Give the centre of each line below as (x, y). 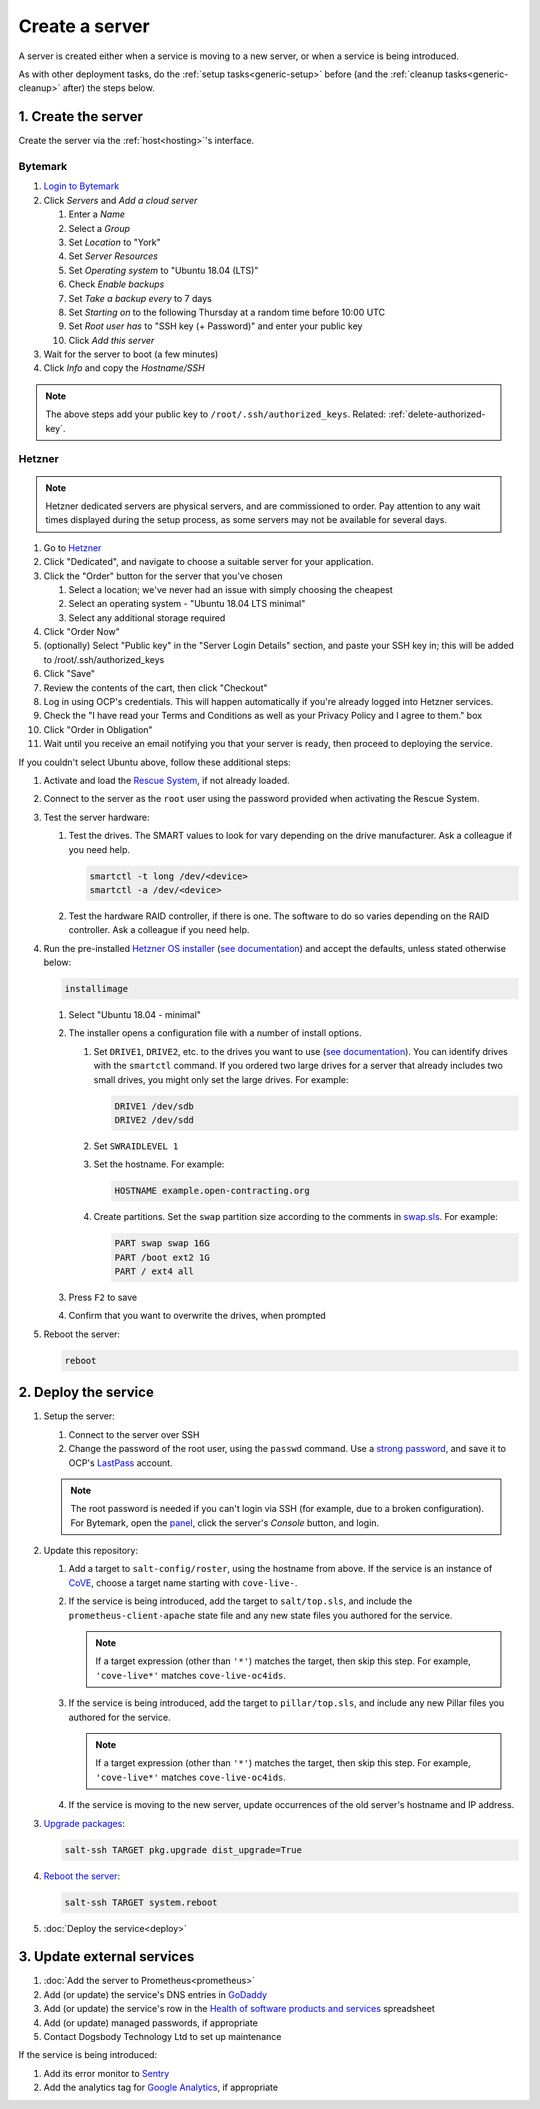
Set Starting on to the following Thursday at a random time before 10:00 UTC (226, 312)
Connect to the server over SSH (134, 1434)
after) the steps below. (108, 88)
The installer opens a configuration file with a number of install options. (215, 1033)
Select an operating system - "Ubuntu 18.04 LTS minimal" (187, 604)
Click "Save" (69, 674)
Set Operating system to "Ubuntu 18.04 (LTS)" (163, 270)
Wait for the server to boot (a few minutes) (131, 354)
